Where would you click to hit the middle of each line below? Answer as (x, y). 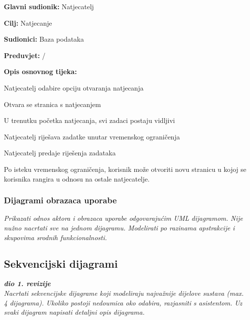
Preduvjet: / (25, 55)
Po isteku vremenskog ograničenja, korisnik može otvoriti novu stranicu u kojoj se (125, 169)
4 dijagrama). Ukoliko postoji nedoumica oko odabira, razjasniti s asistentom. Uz (123, 302)
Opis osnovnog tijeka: (40, 71)
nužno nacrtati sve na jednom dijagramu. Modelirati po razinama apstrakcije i (119, 227)
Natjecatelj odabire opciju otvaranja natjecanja (74, 87)
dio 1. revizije (27, 283)
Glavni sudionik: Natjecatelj (49, 6)
